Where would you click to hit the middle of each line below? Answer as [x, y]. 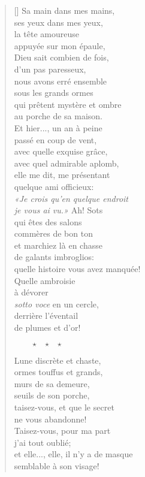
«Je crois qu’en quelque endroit [71, 198]
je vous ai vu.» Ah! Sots [58, 210]
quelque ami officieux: [54, 186]
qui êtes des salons [48, 221]
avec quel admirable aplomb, [67, 163]
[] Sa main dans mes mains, [64, 10]
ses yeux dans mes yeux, [58, 22]
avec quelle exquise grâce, [61, 151]
